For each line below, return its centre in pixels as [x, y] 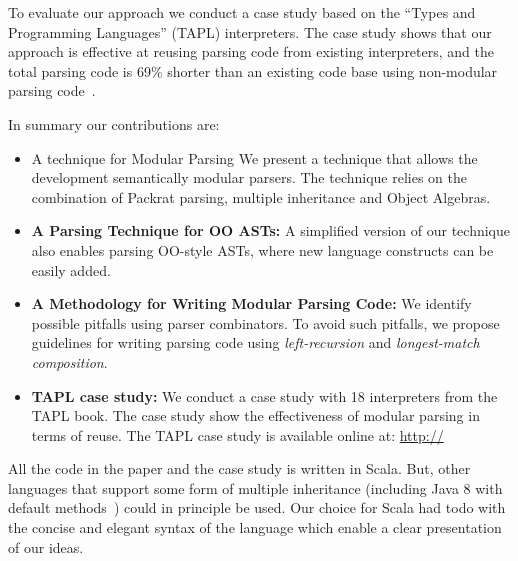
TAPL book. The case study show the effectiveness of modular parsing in [255, 415]
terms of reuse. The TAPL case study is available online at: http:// [237, 434]
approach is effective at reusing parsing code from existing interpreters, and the [251, 51]
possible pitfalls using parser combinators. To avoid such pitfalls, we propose [265, 322]
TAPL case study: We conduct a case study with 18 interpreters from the [264, 395]
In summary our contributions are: [114, 123]
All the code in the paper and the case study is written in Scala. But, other [239, 468]
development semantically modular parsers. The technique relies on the [249, 177]
